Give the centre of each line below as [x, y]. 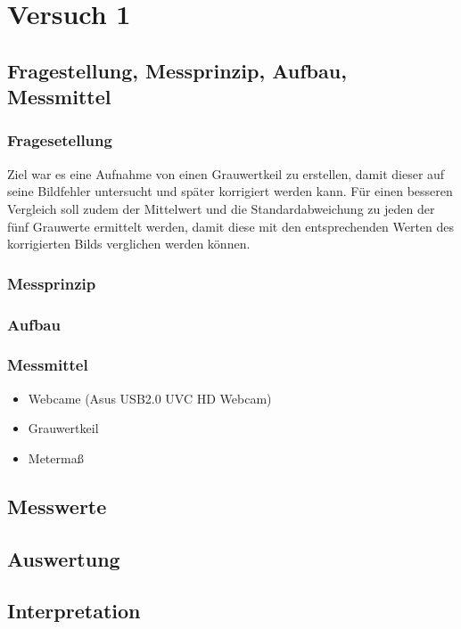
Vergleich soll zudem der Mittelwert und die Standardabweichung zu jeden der [221, 208]
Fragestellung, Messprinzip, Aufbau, [177, 70]
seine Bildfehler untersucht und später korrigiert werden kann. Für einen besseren [230, 191]
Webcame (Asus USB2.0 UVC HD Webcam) [150, 398]
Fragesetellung [60, 140]
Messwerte [57, 506]
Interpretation [74, 611]
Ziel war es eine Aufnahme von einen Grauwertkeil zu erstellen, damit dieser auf [226, 173]
